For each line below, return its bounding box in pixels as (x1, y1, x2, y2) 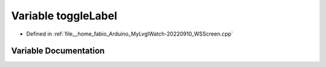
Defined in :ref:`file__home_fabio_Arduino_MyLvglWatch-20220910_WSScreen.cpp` (26, 30, 234, 37)
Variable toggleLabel (11, 9, 118, 22)
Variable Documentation (11, 46, 105, 56)
